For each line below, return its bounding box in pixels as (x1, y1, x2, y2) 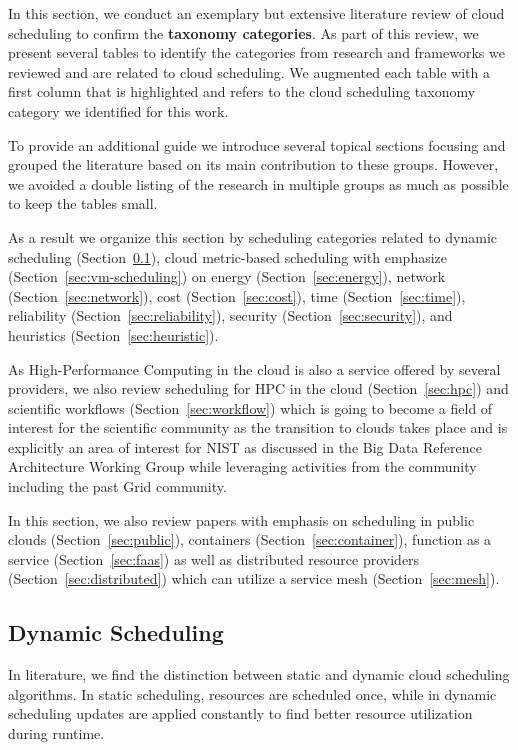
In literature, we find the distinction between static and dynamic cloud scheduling (8, 664, 510, 685)
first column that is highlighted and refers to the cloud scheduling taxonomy (8, 81, 476, 102)
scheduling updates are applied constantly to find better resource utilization (8, 703, 473, 724)
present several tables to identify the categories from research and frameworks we (8, 42, 505, 63)
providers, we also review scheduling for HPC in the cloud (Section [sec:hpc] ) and (8, 378, 509, 399)
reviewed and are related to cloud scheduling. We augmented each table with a (8, 61, 491, 82)
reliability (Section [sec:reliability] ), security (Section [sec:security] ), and (8, 305, 453, 326)
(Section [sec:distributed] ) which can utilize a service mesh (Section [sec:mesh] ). (8, 568, 500, 589)
